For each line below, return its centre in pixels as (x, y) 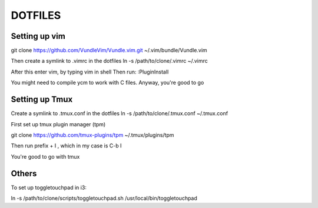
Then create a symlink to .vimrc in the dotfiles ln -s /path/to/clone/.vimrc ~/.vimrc (110, 61)
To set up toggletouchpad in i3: (49, 187)
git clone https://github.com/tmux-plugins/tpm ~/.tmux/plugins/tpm (92, 135)
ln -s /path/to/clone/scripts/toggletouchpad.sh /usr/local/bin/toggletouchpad (104, 198)
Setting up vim (38, 36)
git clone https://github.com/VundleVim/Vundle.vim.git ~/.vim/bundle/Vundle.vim (109, 51)
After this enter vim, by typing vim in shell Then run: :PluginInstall (90, 72)
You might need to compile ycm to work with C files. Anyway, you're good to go (107, 83)
